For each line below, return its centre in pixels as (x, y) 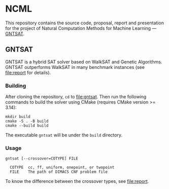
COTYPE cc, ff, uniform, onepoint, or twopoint (62, 168)
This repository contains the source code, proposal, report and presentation (84, 23)
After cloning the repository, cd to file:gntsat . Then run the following (76, 97)
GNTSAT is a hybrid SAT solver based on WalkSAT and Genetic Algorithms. (84, 62)
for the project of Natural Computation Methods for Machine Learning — (81, 28)
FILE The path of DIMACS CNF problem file (59, 172)
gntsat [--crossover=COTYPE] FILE (42, 159)
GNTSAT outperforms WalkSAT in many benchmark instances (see (75, 67)
